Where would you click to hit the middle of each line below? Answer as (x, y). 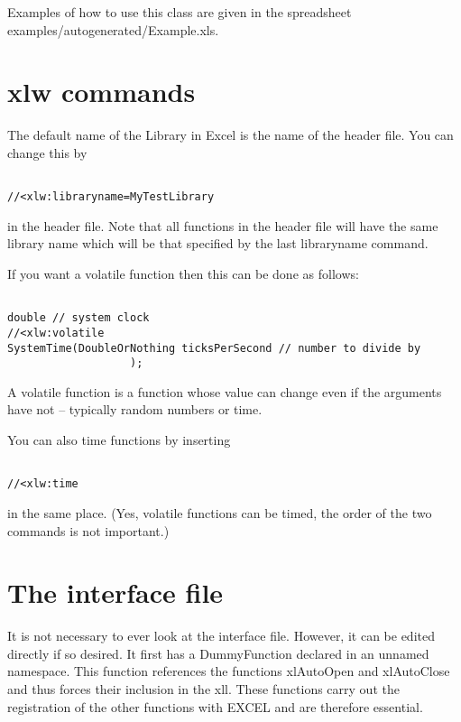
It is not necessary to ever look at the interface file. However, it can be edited (221, 636)
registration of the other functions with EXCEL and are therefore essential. (215, 706)
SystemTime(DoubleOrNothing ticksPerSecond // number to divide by (214, 348)
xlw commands (101, 92)
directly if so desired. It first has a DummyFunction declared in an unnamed (218, 653)
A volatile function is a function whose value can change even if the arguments (225, 391)
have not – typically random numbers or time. (135, 409)
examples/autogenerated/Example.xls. (113, 29)
